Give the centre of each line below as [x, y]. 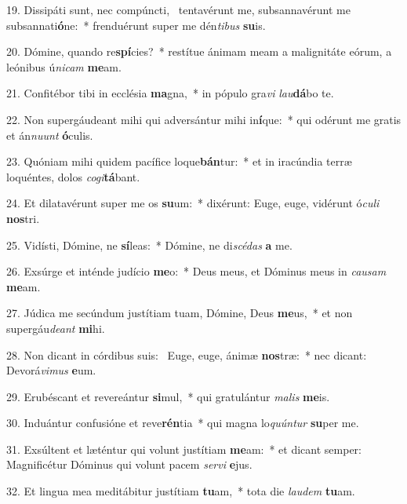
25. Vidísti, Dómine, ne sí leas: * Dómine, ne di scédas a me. [149, 245]
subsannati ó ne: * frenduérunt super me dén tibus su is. [136, 25]
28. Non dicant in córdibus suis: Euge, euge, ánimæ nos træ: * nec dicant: [187, 354]
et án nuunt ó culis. [50, 135]
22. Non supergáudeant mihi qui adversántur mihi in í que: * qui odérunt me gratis [204, 119]
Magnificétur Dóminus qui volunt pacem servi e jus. [129, 464]
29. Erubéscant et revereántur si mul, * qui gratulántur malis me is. [168, 396]
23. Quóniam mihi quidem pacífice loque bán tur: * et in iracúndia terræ [179, 161]
